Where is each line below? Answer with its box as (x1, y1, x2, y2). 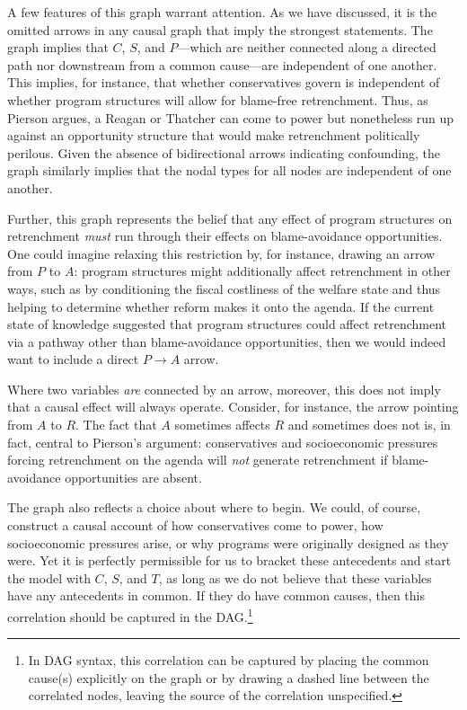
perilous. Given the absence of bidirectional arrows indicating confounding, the (7, 143, 440, 162)
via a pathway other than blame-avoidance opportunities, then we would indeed (7, 332, 446, 351)
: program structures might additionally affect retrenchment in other (74, 262, 451, 280)
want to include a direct (7, 350, 139, 368)
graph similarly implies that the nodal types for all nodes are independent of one (7, 161, 452, 180)
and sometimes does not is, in (287, 415, 451, 434)
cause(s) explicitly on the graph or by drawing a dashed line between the (28, 668, 429, 687)
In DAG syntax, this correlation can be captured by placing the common (28, 651, 429, 670)
